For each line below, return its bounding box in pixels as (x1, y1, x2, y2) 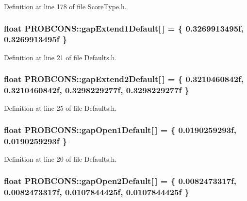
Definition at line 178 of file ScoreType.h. (4, 1, 127, 11)
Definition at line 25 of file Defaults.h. (4, 103, 117, 113)
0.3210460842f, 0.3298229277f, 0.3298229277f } (4, 84, 189, 96)
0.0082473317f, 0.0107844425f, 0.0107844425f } (4, 185, 189, 198)
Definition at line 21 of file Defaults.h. (4, 52, 117, 62)
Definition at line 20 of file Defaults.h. (4, 154, 117, 164)
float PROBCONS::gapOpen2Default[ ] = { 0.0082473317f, (4, 174, 237, 186)
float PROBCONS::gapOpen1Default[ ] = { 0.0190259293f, (4, 123, 237, 135)
